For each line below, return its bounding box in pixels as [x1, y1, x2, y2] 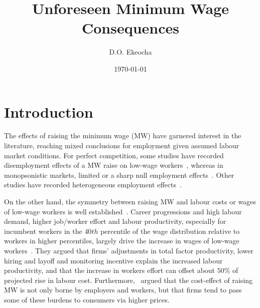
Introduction [4, 101, 93, 122]
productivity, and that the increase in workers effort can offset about [4, 265, 215, 275]
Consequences [81, 18, 180, 38]
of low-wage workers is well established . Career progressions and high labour [4, 206, 242, 216]
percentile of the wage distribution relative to [100, 225, 240, 236]
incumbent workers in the [4, 225, 82, 236]
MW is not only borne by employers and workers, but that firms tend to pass [4, 284, 242, 295]
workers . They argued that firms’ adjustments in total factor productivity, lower [4, 245, 253, 255]
